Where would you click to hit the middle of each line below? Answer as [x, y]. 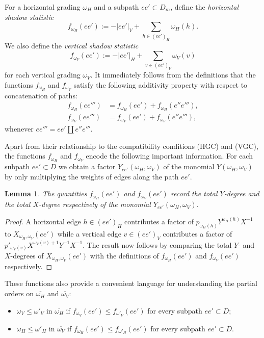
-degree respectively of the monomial [95, 204]
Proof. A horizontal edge [43, 221]
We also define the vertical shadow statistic [72, 46]
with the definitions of [124, 256]
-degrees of [27, 256]
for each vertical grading [43, 75]
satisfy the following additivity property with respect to [161, 84]
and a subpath [116, 7]
